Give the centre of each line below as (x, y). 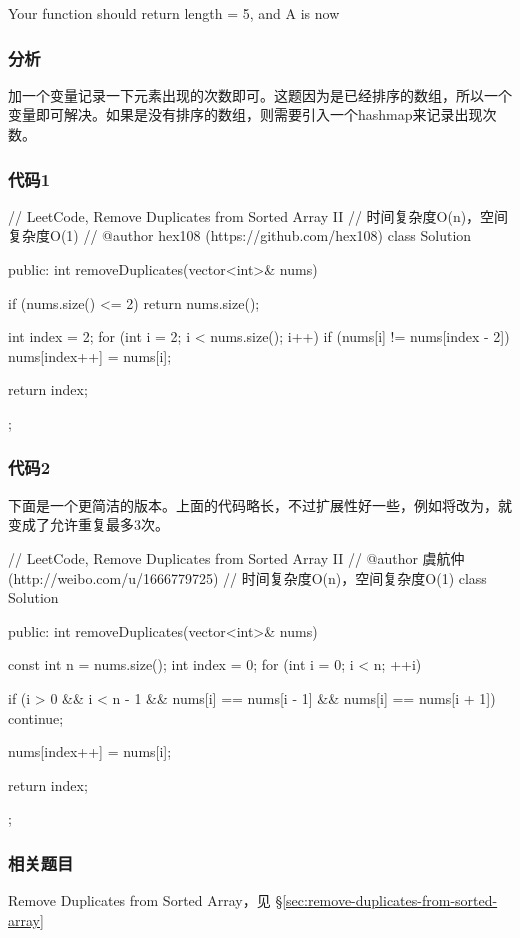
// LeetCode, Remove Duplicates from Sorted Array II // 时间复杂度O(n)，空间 (258, 215)
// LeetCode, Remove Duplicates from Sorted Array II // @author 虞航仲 (236, 557)
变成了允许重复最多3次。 (88, 524)
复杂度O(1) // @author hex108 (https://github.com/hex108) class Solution (240, 235)
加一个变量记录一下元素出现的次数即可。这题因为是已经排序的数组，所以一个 (260, 94)
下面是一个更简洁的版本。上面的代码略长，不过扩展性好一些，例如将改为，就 (260, 504)
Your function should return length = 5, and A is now (174, 13)
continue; (36, 717)
